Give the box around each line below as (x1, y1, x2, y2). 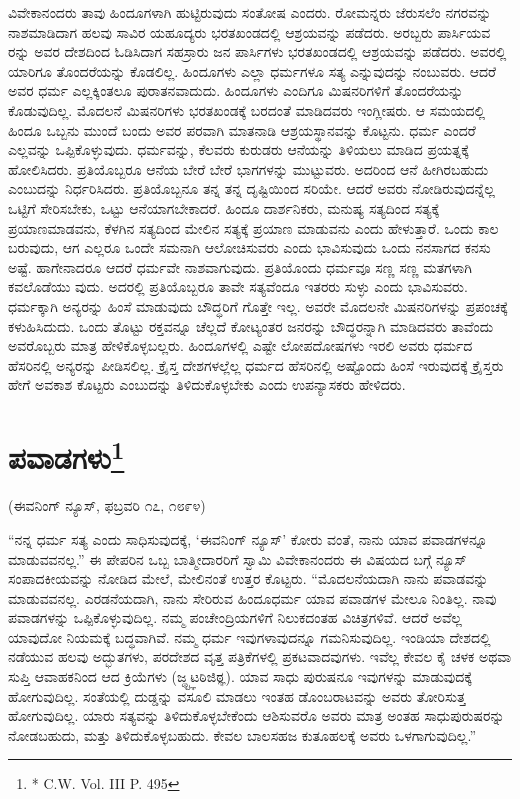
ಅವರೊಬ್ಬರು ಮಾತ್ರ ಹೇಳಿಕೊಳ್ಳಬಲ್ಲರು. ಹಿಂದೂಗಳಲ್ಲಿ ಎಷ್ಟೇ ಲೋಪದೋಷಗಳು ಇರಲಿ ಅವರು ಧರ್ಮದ (8, 335, 473, 356)
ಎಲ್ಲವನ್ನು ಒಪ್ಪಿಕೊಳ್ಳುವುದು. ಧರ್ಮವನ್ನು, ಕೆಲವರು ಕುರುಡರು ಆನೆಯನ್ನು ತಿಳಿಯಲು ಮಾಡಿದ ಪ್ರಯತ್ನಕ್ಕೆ (8, 139, 469, 160)
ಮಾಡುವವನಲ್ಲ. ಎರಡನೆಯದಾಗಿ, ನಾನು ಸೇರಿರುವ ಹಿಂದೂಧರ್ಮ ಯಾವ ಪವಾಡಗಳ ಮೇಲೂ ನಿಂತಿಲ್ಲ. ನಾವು (8, 587, 497, 608)
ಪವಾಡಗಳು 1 (8, 433, 125, 478)
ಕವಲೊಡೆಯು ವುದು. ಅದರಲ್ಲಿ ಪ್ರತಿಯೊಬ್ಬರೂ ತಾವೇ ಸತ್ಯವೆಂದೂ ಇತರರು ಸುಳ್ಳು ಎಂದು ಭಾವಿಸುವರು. (8, 276, 468, 297)
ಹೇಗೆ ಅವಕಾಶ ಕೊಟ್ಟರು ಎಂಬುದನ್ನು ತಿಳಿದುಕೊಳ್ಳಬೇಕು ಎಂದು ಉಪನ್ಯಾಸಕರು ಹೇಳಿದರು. (8, 374, 406, 395)
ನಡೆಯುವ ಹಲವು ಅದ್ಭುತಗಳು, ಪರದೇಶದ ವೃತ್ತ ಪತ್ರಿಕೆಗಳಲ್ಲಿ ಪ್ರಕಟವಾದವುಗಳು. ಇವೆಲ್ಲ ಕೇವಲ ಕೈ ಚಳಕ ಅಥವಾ (8, 646, 512, 667)
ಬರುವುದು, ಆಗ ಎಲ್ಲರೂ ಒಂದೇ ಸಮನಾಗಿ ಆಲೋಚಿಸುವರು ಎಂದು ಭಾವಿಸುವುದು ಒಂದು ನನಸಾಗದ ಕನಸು (8, 237, 491, 258)
